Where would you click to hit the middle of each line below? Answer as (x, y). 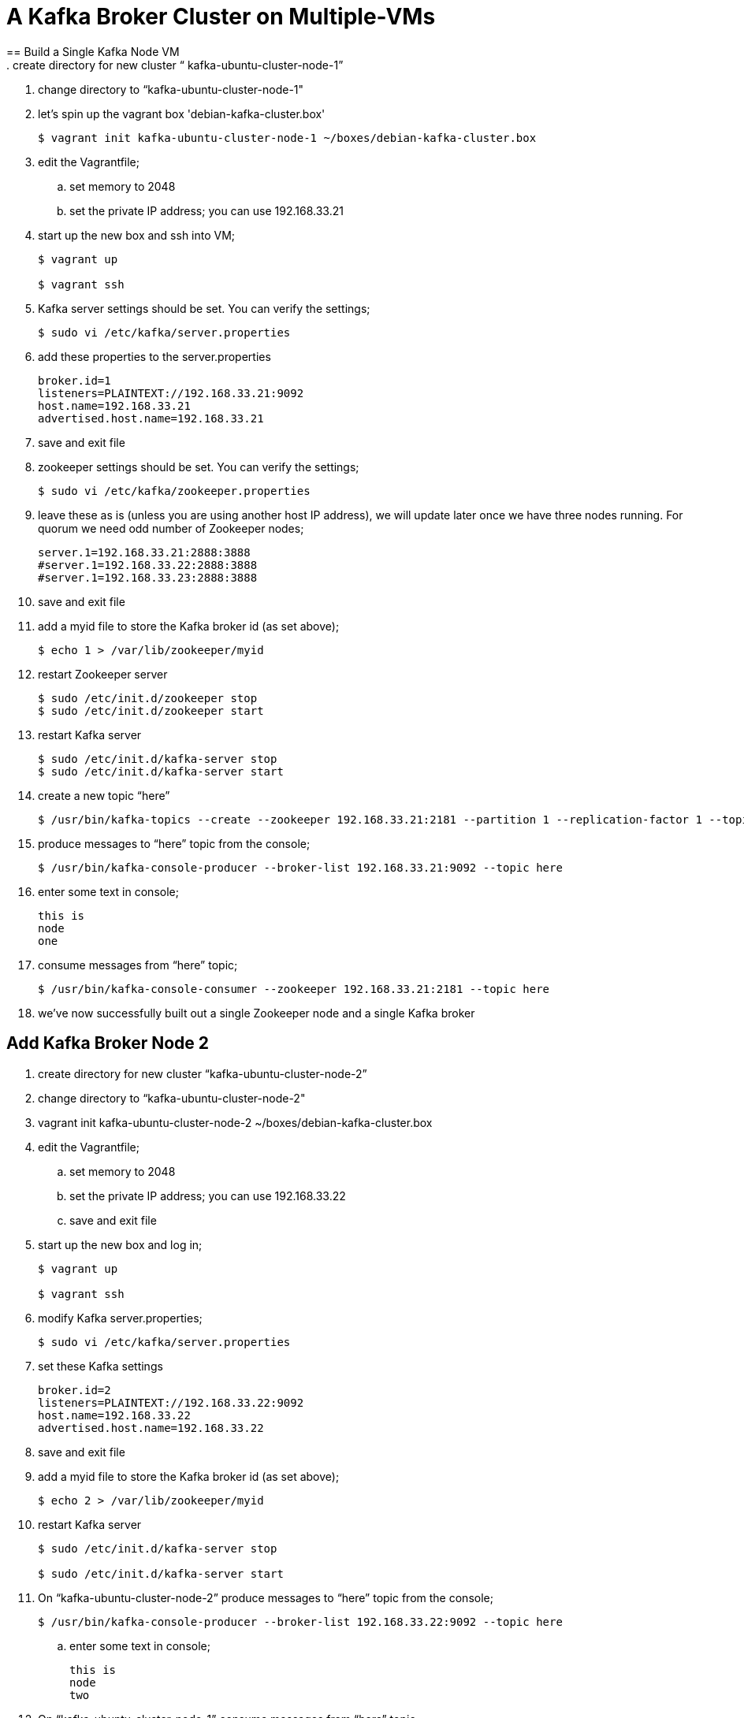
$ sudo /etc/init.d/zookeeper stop (148, 698)
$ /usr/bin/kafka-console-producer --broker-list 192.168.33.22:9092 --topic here (300, 1621)
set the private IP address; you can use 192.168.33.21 (206, 210)
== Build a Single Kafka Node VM (93, 51)
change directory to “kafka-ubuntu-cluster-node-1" (171, 89)
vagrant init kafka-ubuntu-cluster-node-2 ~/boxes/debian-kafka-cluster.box (235, 1122)
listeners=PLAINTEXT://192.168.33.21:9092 (171, 393)
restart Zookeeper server (103, 674)
